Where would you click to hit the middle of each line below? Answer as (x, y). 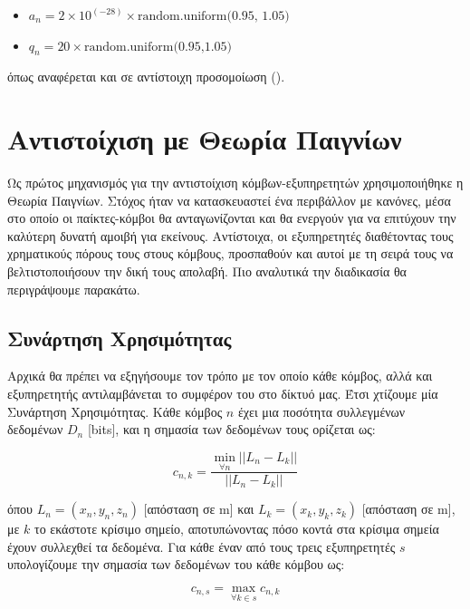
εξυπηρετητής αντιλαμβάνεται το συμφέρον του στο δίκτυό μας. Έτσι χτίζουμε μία (223, 394)
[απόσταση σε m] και (199, 509)
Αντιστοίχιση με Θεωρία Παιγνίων (205, 139)
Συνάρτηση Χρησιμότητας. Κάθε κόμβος (115, 411)
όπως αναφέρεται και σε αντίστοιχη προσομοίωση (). (146, 77)
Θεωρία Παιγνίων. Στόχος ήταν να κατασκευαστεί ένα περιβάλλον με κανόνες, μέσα (229, 200)
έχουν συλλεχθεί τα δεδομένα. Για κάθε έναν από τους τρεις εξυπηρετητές (201, 546)
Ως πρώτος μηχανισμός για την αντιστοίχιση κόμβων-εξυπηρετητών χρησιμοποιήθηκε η (235, 183)
